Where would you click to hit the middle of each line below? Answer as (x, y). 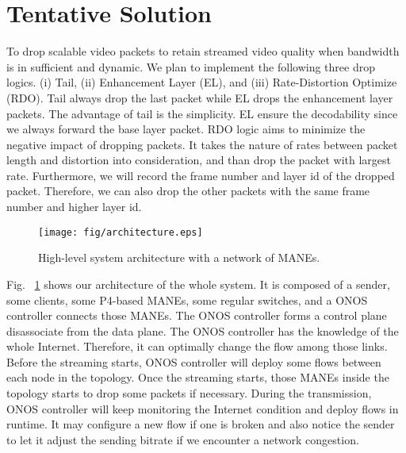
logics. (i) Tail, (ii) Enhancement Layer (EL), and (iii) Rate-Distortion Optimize (202, 82)
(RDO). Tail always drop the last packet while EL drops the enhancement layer (200, 97)
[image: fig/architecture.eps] (121, 232)
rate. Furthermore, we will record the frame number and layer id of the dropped (201, 175)
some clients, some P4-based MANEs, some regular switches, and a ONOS (187, 299)
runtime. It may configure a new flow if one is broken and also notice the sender (201, 424)
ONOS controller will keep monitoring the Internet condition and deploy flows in (203, 408)
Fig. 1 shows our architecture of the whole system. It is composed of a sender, (198, 284)
